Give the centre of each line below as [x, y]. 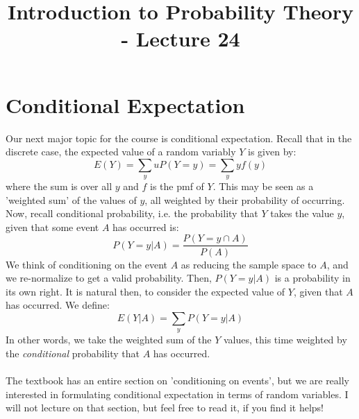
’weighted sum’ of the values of [71, 199]
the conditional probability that [73, 353]
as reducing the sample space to [249, 264]
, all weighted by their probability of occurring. [245, 199]
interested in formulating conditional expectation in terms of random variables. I [177, 394]
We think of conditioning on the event [86, 264]
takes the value [302, 213]
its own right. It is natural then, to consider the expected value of [145, 291]
